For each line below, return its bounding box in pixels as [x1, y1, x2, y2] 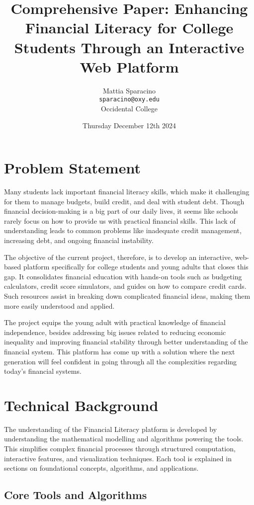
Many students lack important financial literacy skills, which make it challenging [4, 186, 250, 197]
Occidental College [101, 103, 158, 113]
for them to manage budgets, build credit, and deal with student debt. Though [4, 196, 245, 206]
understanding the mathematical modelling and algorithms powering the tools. [4, 433, 244, 444]
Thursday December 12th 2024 [83, 120, 176, 130]
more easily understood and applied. [4, 300, 115, 311]
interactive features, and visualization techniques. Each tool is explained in [4, 453, 232, 463]
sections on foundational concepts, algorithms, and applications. [4, 463, 199, 473]
